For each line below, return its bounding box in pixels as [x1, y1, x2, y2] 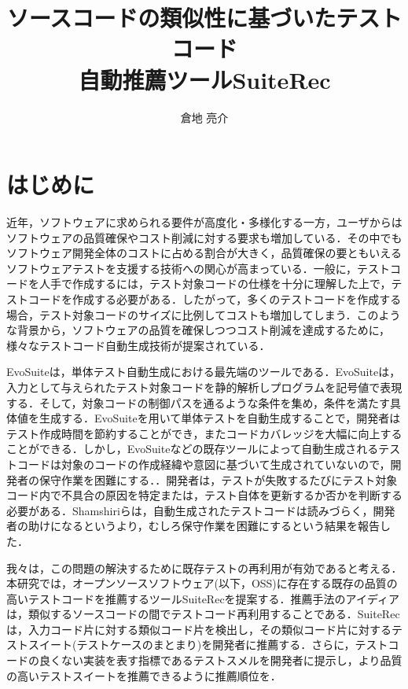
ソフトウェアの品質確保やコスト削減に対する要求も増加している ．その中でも [6, 229, 402, 245]
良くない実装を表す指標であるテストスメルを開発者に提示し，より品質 [39, 652, 402, 669]
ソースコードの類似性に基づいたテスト [6, 2, 402, 34]
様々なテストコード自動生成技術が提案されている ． [6, 337, 270, 353]
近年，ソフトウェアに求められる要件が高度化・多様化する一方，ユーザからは [6, 214, 402, 230]
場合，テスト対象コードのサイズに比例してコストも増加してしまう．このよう [6, 306, 401, 322]
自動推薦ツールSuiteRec [78, 63, 331, 95]
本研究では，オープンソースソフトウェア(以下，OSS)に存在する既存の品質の [6, 575, 398, 591]
